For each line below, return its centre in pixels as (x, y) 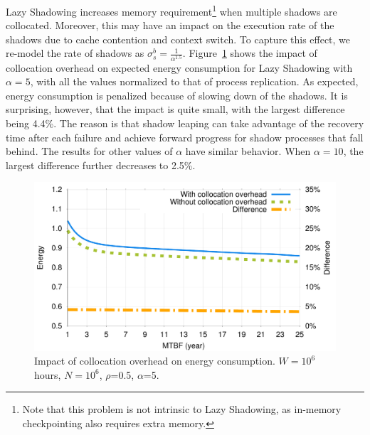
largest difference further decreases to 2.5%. (101, 165)
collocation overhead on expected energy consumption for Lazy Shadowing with (179, 67)
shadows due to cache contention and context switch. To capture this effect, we (178, 39)
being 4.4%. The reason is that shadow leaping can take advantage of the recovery (185, 123)
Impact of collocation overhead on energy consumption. (155, 361)
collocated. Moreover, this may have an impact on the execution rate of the (170, 25)
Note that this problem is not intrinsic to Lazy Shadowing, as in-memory (182, 409)
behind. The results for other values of (89, 151)
